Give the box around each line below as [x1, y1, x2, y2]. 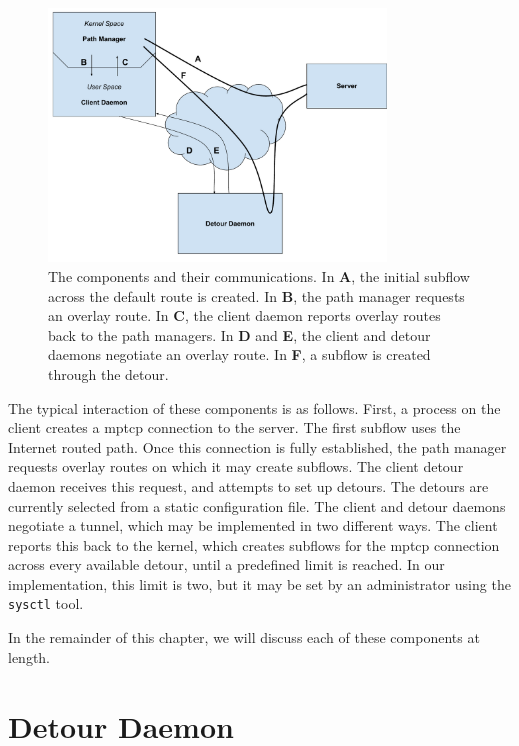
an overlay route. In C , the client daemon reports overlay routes [48, 305, 441, 326]
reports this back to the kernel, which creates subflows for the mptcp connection [8, 534, 500, 555]
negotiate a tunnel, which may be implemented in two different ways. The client [8, 515, 498, 536]
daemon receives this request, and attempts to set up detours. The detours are [8, 475, 489, 496]
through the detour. [48, 363, 169, 384]
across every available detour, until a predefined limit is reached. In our [8, 554, 445, 575]
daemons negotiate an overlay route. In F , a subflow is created [48, 344, 431, 365]
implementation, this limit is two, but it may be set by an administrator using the [8, 573, 511, 594]
